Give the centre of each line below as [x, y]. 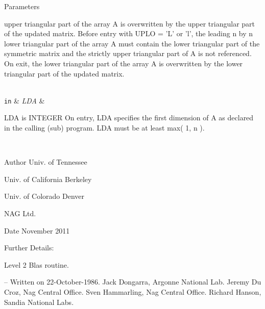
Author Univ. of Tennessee [46, 162]
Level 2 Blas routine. [37, 264]
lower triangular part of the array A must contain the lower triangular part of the [132, 43]
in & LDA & [25, 100]
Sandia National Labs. [39, 302]
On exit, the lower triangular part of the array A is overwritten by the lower [124, 63]
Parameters [22, 6]
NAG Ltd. [20, 213]
